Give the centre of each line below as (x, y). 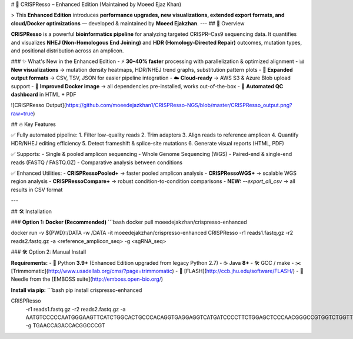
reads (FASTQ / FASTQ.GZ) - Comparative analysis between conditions (96, 162)
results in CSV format (37, 190)
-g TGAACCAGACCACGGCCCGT (65, 325)
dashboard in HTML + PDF (44, 94)
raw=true (22, 113)
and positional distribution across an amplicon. (67, 51)
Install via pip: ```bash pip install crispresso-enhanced (76, 290)
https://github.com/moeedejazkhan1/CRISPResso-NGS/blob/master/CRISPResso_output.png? (179, 105)
